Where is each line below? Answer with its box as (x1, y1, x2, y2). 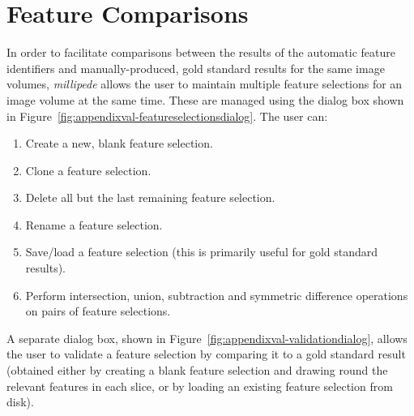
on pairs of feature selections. (25, 302, 171, 320)
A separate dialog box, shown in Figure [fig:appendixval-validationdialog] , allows (6, 329, 408, 346)
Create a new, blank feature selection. (25, 135, 213, 152)
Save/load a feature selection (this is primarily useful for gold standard (25, 243, 378, 260)
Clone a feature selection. (25, 161, 152, 178)
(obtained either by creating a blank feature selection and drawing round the (6, 362, 388, 379)
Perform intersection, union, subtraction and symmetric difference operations (25, 286, 408, 303)
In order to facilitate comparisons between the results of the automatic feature (6, 44, 395, 61)
